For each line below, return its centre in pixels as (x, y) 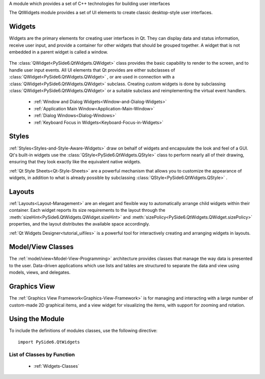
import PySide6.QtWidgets (49, 342)
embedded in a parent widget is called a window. (58, 52)
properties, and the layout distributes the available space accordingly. (79, 224)
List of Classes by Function (42, 354)
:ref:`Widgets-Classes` (56, 366)
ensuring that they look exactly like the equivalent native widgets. (75, 162)
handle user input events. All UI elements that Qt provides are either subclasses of (92, 70)
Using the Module (37, 319)
